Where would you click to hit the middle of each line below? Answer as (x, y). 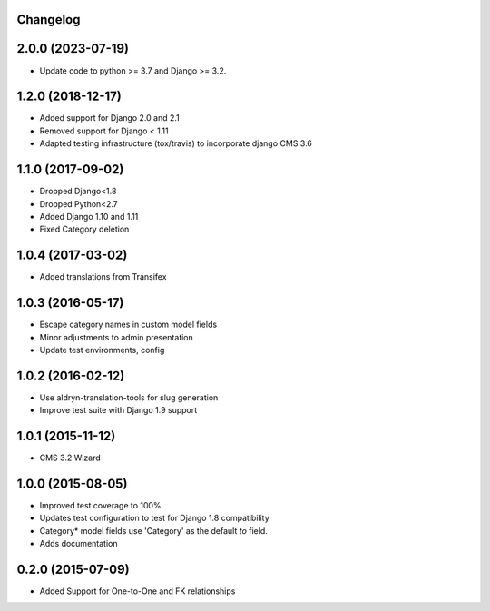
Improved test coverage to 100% (101, 505)
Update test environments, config (102, 350)
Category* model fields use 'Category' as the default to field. (153, 530)
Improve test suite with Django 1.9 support (118, 410)
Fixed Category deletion (84, 229)
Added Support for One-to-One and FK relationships (137, 591)
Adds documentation (78, 544)
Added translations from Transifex (103, 277)
